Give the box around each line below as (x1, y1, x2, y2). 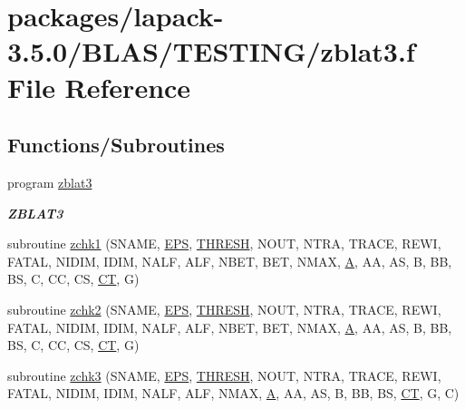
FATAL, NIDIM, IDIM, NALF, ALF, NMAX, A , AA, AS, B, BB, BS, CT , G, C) (7, 384, 460, 403)
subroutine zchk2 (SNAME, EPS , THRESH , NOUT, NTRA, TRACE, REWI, (7, 299, 441, 318)
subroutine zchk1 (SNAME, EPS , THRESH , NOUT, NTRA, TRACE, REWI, (7, 234, 441, 253)
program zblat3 (7, 172, 92, 191)
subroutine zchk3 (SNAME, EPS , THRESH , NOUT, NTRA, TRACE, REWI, (7, 365, 441, 385)
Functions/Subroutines (7, 131, 225, 159)
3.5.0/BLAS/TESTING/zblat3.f (7, 33, 415, 70)
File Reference (7, 68, 191, 105)
